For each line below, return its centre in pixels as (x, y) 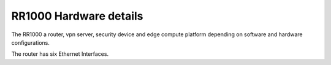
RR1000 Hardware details (77, 16)
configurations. (31, 42)
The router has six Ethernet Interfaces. (60, 54)
